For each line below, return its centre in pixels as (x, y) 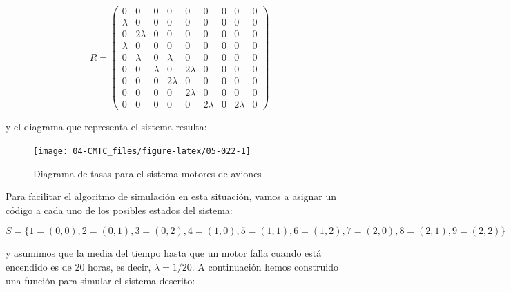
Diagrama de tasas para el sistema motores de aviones (147, 173)
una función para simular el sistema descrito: (100, 280)
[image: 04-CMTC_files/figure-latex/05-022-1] (142, 151)
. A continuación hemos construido (265, 266)
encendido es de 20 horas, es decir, (78, 266)
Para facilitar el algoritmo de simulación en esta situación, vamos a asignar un (171, 196)
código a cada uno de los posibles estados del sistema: (119, 210)
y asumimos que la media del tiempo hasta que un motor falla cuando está (164, 253)
